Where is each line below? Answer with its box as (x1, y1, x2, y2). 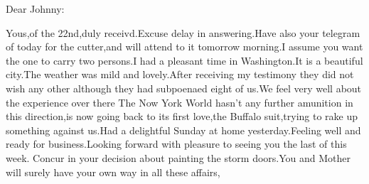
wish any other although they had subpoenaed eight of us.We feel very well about (6, 80, 362, 95)
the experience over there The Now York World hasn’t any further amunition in (6, 94, 353, 109)
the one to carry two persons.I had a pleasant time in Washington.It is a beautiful (6, 53, 363, 67)
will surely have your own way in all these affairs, (6, 164, 220, 179)
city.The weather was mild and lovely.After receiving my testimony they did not (6, 67, 354, 82)
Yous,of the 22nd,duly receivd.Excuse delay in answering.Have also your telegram (6, 25, 360, 40)
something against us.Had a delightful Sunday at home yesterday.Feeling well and (6, 122, 361, 137)
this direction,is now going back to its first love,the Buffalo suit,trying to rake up (6, 109, 358, 124)
